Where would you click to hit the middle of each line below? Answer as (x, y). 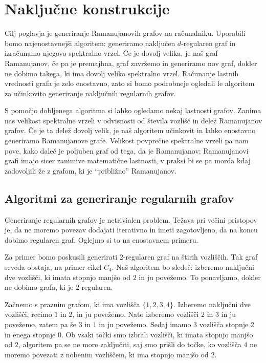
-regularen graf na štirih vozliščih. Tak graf (190, 257)
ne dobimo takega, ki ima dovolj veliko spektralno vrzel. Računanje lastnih (122, 73)
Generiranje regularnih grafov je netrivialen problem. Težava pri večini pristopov (131, 219)
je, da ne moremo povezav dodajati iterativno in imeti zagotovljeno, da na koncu (131, 230)
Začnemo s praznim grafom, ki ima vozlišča (72, 304)
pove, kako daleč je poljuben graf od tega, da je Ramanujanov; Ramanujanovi (127, 150)
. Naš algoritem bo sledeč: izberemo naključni (183, 267)
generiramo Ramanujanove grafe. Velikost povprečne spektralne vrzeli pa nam (127, 141)
